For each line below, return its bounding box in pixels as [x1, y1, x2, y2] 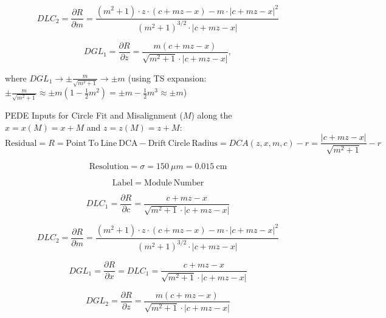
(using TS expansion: [128, 71, 207, 84]
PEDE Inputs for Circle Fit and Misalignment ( [5, 109, 183, 121]
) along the [191, 109, 232, 121]
